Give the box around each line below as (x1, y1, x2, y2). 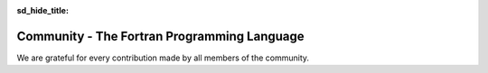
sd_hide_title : (16, 5, 70, 15)
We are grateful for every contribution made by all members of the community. (16, 52, 310, 63)
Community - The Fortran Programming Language (16, 28, 305, 44)
